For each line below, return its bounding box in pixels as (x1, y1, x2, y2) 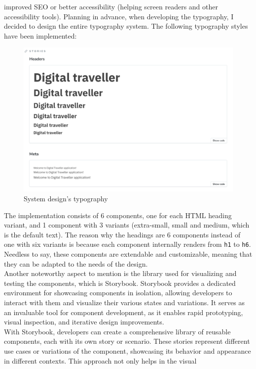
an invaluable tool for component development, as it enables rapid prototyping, (4, 307, 243, 317)
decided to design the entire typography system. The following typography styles (4, 21, 248, 31)
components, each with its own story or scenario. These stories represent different (4, 336, 250, 346)
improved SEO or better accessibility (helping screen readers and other (4, 1, 218, 11)
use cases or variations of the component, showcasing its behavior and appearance (4, 346, 251, 356)
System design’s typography (24, 193, 108, 204)
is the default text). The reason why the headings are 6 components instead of (4, 229, 241, 239)
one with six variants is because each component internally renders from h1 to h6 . (4, 239, 251, 249)
